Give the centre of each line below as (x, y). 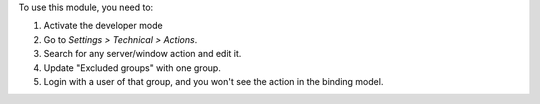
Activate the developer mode (103, 26)
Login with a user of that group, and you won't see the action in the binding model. (213, 81)
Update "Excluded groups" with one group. (132, 67)
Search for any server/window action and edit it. (142, 54)
